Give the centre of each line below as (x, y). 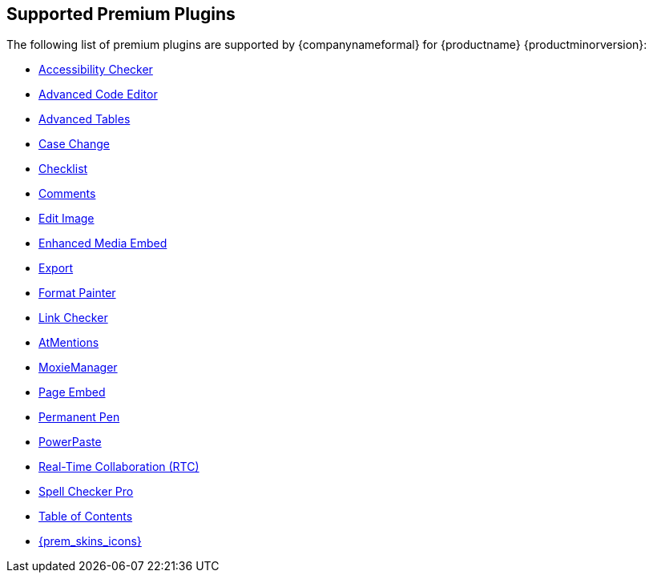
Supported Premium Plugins (121, 14)
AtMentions (69, 343)
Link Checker (73, 318)
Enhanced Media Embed (103, 243)
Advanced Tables (85, 119)
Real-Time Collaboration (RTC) (119, 467)
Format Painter (77, 293)
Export (56, 268)
